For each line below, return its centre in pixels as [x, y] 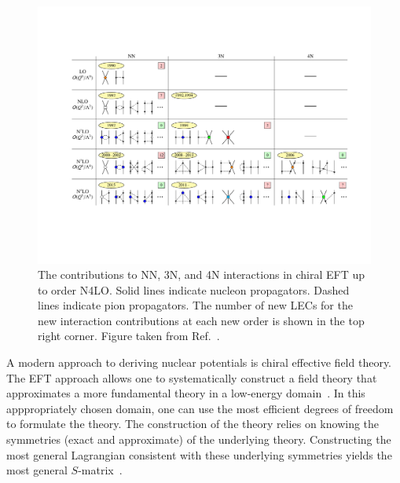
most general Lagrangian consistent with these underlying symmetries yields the [199, 454]
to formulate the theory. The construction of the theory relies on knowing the [193, 424]
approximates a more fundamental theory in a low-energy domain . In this [186, 393]
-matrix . [100, 470]
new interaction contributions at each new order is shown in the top [201, 320]
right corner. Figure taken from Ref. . [129, 336]
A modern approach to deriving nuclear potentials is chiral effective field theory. [199, 362]
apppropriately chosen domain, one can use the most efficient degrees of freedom [200, 408]
